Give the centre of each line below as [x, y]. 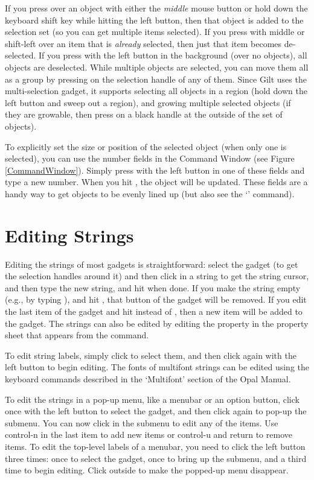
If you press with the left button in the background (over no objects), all [173, 55]
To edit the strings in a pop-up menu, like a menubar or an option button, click [152, 399]
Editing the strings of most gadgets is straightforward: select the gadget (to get [152, 264]
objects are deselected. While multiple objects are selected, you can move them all [157, 67]
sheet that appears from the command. [77, 335]
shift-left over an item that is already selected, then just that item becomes [143, 43]
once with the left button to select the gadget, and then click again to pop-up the [156, 411]
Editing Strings [69, 235]
